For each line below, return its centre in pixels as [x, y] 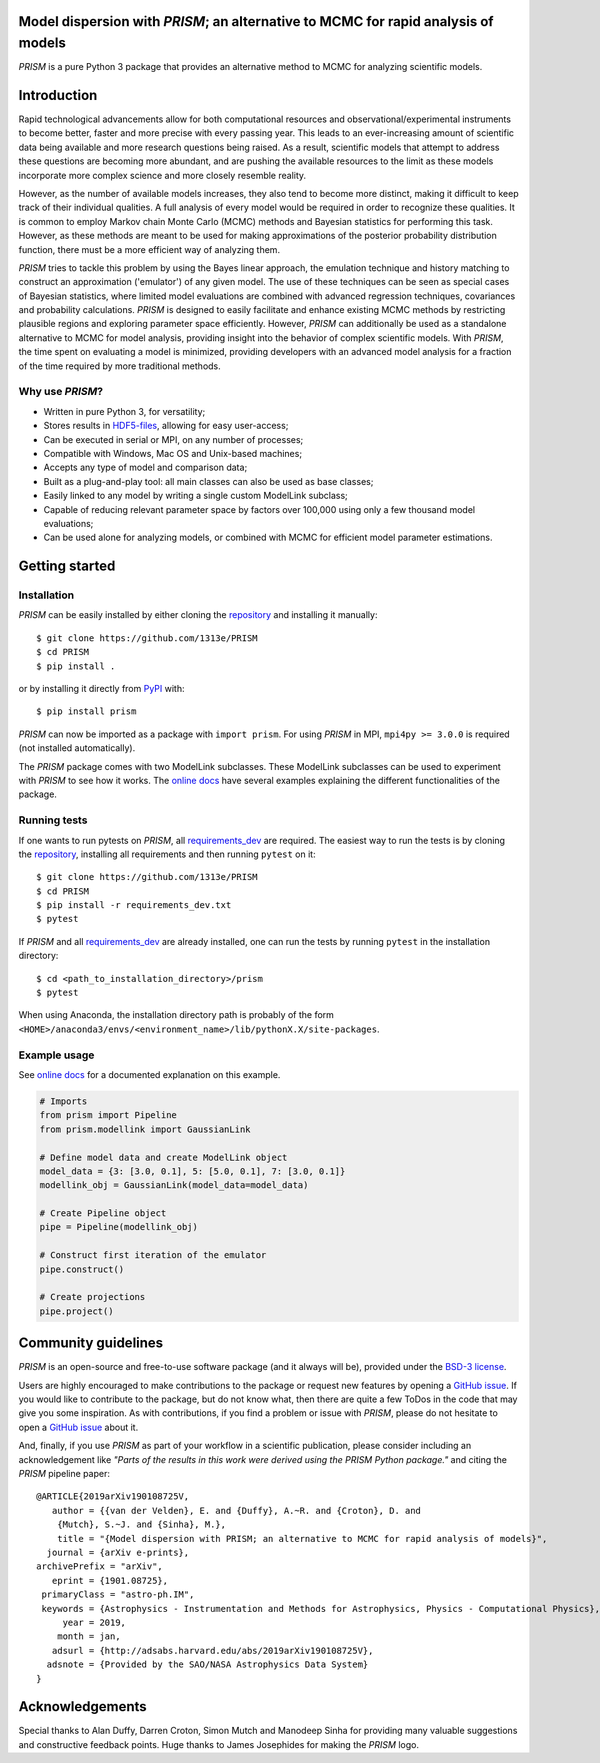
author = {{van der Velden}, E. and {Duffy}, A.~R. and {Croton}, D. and [236, 1510]
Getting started [67, 566]
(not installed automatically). [77, 748]
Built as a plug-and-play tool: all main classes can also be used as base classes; [208, 481]
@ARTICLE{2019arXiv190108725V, [113, 1496]
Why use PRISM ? [61, 392]
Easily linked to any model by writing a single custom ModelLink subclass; [196, 496]
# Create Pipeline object [103, 1213]
